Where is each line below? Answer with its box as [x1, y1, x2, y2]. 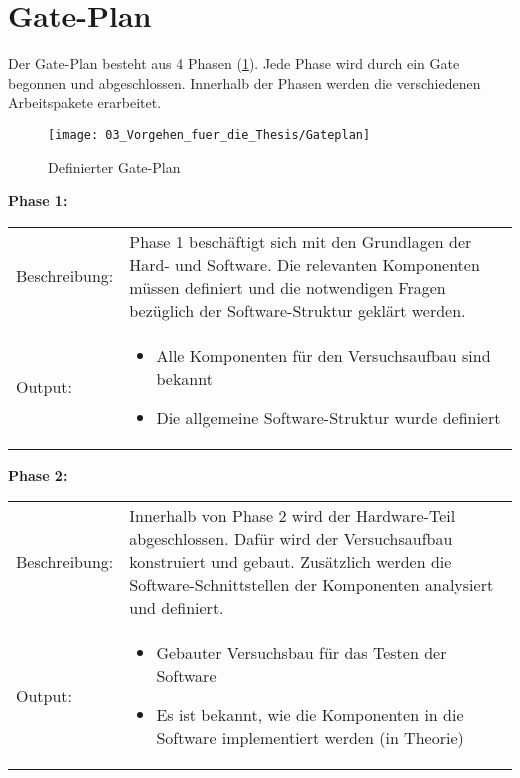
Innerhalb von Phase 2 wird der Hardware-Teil [129, 504, 456, 528]
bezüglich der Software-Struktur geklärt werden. [129, 298, 466, 322]
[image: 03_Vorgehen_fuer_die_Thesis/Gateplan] [48, 127, 371, 142]
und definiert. [129, 596, 224, 620]
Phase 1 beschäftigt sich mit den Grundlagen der [129, 229, 472, 253]
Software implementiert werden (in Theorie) [156, 726, 464, 750]
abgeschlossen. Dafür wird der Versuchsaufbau [129, 527, 453, 551]
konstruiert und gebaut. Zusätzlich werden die [129, 550, 452, 574]
